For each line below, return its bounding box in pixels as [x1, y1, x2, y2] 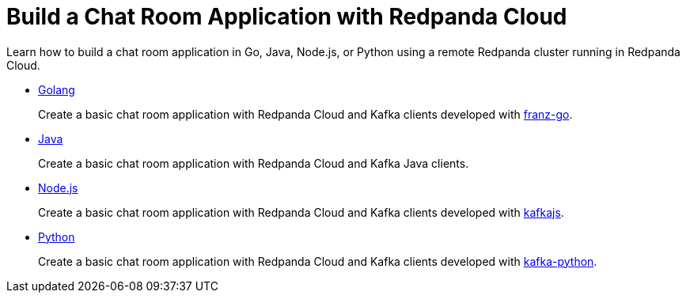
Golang [38, 82, 75, 97]
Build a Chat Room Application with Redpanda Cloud [6, 3, 567, 30]
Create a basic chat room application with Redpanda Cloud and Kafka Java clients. [38, 156, 469, 170]
